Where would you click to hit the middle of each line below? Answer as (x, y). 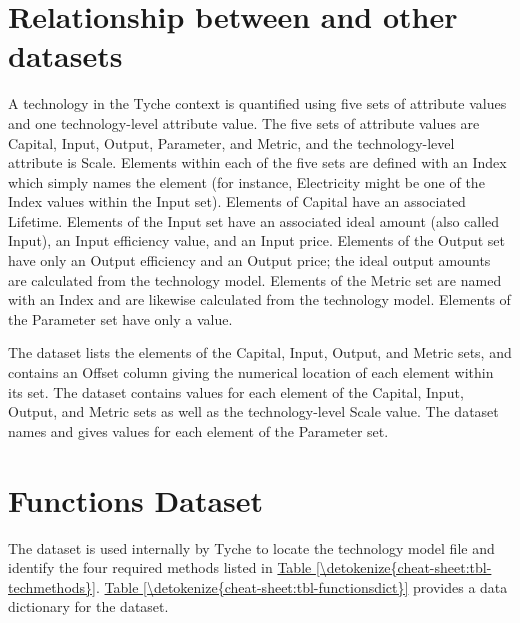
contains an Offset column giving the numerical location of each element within (251, 372)
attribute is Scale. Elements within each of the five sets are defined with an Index (257, 162)
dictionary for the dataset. (88, 606)
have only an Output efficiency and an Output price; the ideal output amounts (249, 260)
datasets (65, 55)
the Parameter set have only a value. (120, 318)
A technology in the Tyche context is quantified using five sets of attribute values (257, 103)
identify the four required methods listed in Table (160, 567)
